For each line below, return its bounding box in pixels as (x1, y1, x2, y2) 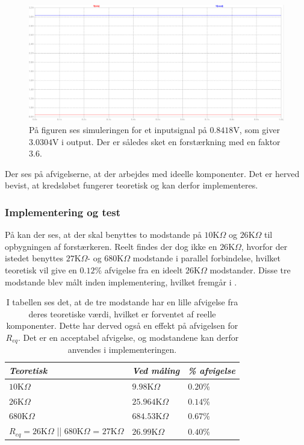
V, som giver (233, 123, 280, 135)
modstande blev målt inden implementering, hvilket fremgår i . (5, 275, 237, 288)
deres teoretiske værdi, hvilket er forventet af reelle (28, 307, 216, 320)
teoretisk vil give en (5, 263, 77, 276)
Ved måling (132, 364, 180, 376)
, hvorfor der (241, 240, 288, 252)
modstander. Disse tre (209, 263, 291, 276)
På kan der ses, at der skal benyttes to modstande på (5, 228, 202, 241)
